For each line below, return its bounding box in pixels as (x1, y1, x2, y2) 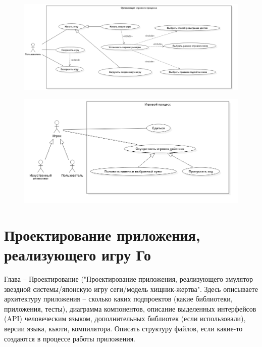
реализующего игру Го (4, 244, 151, 265)
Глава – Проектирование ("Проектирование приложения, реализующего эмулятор (4, 274, 253, 284)
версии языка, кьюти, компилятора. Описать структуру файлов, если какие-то (4, 323, 243, 334)
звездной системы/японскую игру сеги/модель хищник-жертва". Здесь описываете (4, 283, 258, 294)
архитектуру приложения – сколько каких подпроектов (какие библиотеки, (4, 293, 233, 304)
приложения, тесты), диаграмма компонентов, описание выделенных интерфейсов (4, 303, 256, 314)
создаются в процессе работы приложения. (4, 333, 135, 343)
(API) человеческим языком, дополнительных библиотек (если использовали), (4, 313, 246, 324)
